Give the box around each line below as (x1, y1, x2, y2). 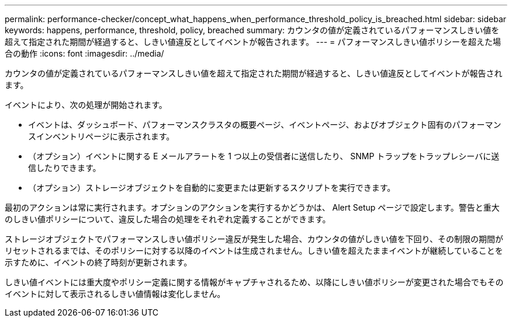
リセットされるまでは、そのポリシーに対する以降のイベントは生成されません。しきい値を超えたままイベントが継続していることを (5, 246, 503, 256)
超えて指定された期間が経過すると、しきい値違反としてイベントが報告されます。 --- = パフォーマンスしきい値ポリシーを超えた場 (5, 37, 501, 47)
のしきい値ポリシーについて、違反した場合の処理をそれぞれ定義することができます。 (5, 214, 331, 224)
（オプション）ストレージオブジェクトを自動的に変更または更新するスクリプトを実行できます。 (28, 183, 396, 192)
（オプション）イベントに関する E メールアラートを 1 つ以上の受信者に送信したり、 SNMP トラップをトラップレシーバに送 (28, 151, 500, 161)
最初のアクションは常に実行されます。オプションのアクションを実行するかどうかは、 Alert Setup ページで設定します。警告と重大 (5, 202, 500, 212)
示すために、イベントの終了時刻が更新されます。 (5, 257, 192, 267)
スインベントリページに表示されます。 (28, 131, 175, 141)
